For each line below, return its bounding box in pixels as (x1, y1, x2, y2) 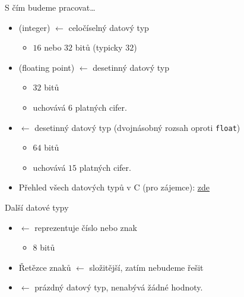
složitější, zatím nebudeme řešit (89, 261, 204, 273)
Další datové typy (5, 201, 69, 213)
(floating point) (18, 61, 75, 73)
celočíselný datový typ (68, 21, 149, 33)
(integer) (18, 21, 50, 33)
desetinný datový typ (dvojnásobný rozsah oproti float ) (34, 121, 240, 133)
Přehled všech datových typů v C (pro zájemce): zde (18, 181, 210, 193)
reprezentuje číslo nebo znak (34, 221, 138, 233)
